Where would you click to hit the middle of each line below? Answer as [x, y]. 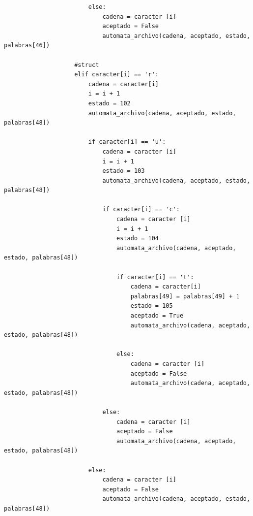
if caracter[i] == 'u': [127, 142]
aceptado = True [157, 316]
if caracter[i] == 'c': [141, 210]
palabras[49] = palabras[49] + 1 [185, 296]
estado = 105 [152, 306]
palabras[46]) [27, 46]
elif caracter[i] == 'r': [116, 75]
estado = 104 [138, 239]
